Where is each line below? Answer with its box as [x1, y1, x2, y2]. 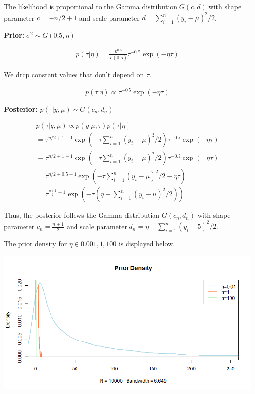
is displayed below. [118, 238, 175, 249]
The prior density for [4, 238, 67, 249]
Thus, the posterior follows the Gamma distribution [4, 210, 160, 220]
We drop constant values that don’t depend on [4, 69, 144, 79]
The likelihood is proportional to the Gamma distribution [4, 1, 178, 11]
